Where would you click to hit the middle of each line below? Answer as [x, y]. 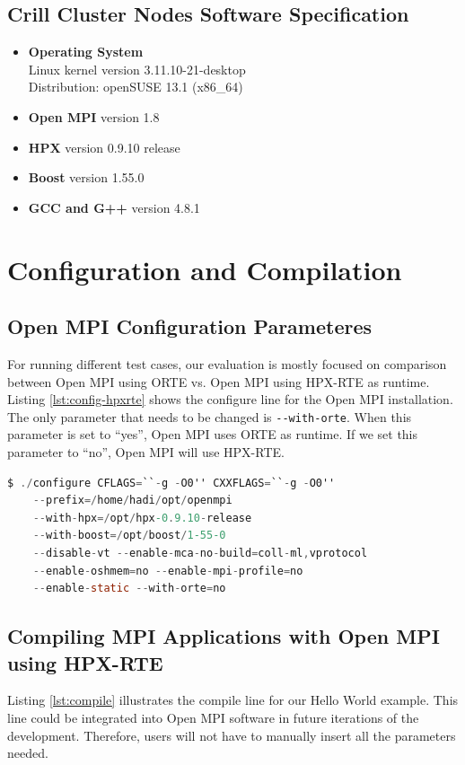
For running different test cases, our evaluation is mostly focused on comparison [227, 363]
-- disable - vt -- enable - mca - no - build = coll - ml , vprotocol [200, 553]
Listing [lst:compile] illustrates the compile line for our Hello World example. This [233, 700]
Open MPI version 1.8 [94, 116]
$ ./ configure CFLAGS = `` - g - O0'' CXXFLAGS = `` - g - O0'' [171, 483]
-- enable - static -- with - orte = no [129, 589]
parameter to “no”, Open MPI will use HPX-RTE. [146, 451]
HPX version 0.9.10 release [104, 147]
